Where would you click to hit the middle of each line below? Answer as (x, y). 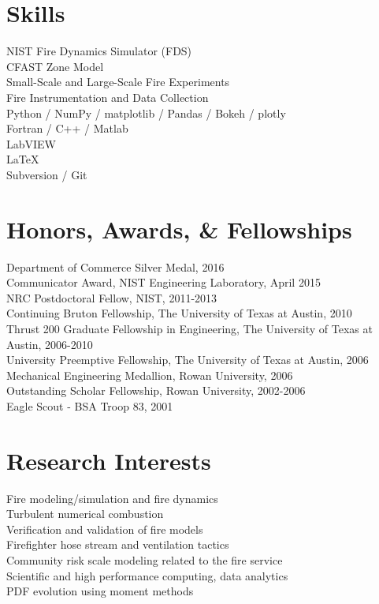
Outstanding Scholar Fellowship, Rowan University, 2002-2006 (156, 390)
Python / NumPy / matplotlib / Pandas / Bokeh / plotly (146, 113)
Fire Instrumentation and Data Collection (108, 97)
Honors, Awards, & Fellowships (179, 229)
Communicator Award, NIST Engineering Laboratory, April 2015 (163, 282)
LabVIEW (32, 143)
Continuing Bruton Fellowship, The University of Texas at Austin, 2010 (179, 313)
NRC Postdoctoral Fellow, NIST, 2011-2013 (112, 297)
